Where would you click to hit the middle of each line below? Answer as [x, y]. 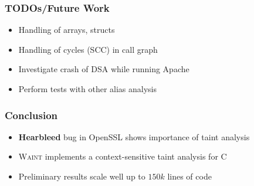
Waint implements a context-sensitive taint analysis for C [123, 156]
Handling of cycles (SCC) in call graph [88, 49]
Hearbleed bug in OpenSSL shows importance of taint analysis [134, 136]
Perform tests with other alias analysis [87, 89]
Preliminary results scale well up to [82, 176]
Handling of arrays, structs [67, 30]
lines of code [189, 176]
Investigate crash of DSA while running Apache [104, 69]
